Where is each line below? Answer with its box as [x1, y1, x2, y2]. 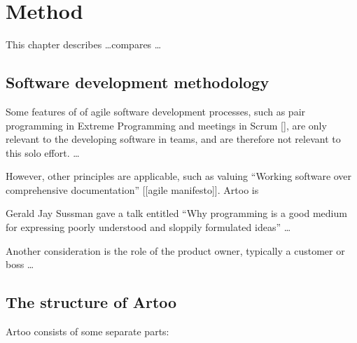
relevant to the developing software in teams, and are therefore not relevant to [6, 132, 341, 146]
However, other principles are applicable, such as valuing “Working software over [6, 169, 352, 183]
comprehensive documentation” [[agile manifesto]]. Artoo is [6, 182, 259, 197]
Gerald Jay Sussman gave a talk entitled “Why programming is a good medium [6, 206, 347, 220]
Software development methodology [6, 71, 269, 93]
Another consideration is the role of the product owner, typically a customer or [6, 243, 345, 258]
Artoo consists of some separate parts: [6, 324, 169, 339]
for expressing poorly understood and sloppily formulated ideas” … [6, 220, 291, 234]
